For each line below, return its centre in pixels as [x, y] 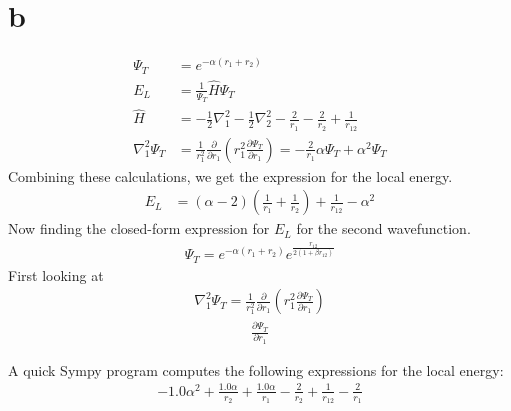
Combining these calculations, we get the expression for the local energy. [230, 175]
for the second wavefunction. [383, 228]
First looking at [56, 274]
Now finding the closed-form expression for [139, 228]
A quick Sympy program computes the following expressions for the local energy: [256, 369]
